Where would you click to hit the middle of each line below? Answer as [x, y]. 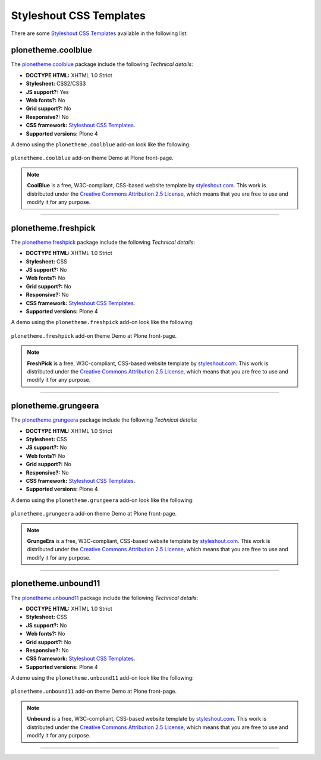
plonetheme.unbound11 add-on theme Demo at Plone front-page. [94, 691]
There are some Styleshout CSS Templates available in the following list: [100, 33]
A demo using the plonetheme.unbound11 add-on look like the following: [103, 678]
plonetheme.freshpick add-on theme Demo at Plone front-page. [94, 335]
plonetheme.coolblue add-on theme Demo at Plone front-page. [92, 158]
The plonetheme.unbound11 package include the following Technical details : [105, 598]
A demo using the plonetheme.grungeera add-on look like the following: [103, 500]
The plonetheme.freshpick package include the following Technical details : [103, 242]
